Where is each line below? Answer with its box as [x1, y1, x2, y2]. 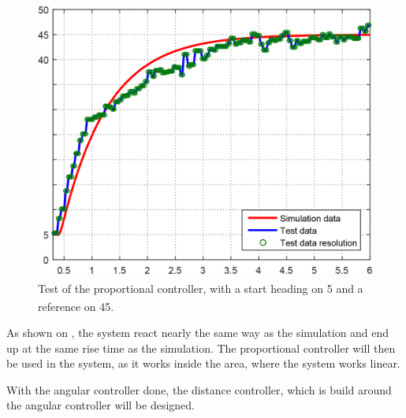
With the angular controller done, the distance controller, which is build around [6, 381, 392, 398]
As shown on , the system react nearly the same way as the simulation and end [6, 324, 389, 341]
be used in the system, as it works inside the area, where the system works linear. [6, 355, 400, 372]
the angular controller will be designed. [6, 397, 195, 413]
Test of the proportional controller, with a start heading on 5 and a [38, 279, 363, 296]
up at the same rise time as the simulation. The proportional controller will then [6, 339, 396, 356]
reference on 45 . [38, 298, 114, 314]
